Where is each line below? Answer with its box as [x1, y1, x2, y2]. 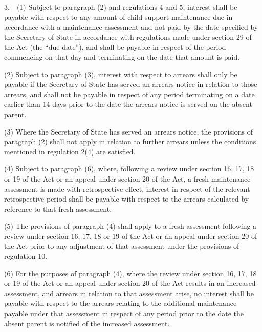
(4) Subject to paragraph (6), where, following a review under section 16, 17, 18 [4, 163, 254, 174]
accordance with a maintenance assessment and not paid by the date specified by [4, 21, 258, 32]
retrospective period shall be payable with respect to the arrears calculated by [4, 193, 249, 204]
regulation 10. [4, 251, 48, 261]
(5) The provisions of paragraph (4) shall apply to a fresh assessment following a [4, 220, 257, 231]
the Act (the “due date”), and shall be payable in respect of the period [4, 41, 226, 52]
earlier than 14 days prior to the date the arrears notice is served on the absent [4, 99, 252, 109]
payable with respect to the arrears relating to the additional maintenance [4, 298, 237, 308]
